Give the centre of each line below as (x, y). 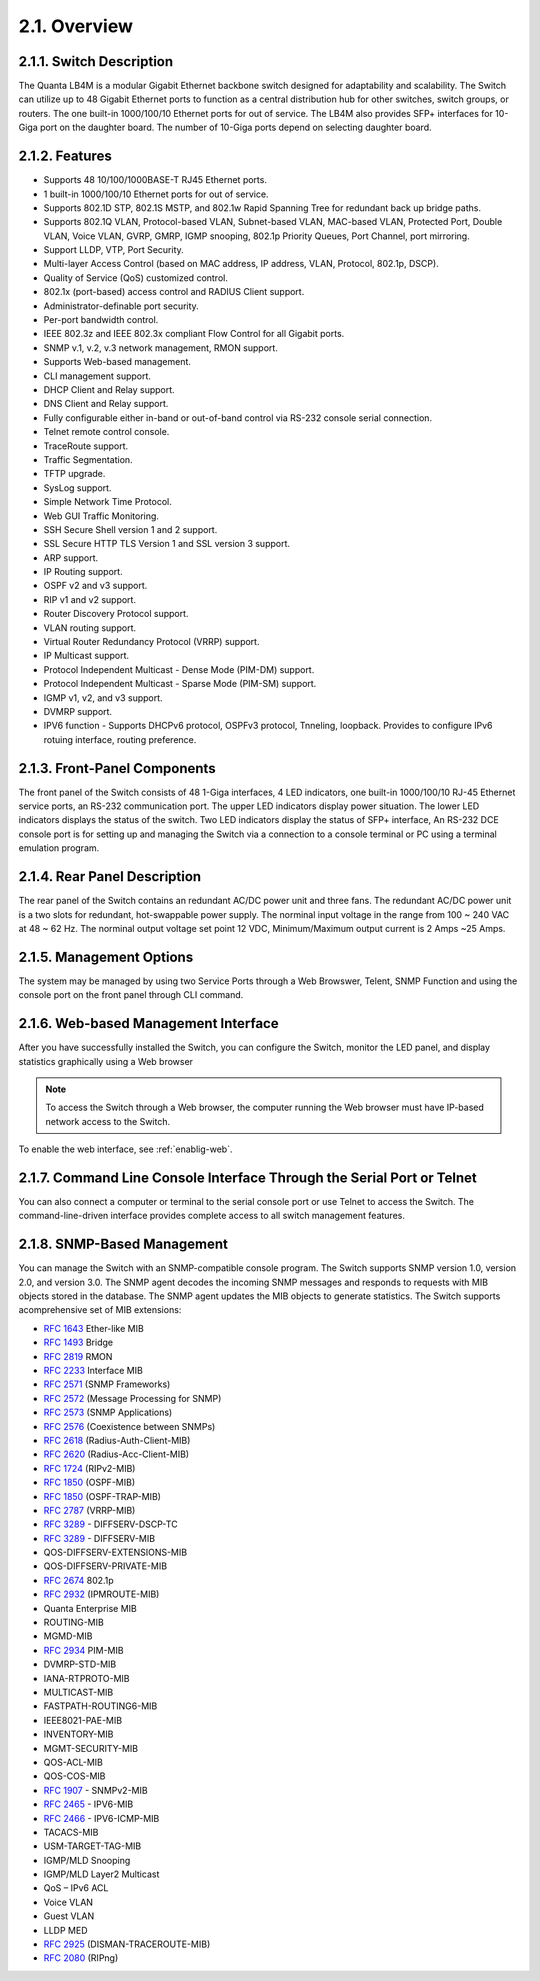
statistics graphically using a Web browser (106, 1061)
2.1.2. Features (65, 156)
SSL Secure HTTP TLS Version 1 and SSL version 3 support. (166, 544)
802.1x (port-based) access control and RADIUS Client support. (174, 292)
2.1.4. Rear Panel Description (110, 876)
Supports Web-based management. (117, 362)
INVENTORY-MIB (78, 1734)
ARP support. (71, 557)
